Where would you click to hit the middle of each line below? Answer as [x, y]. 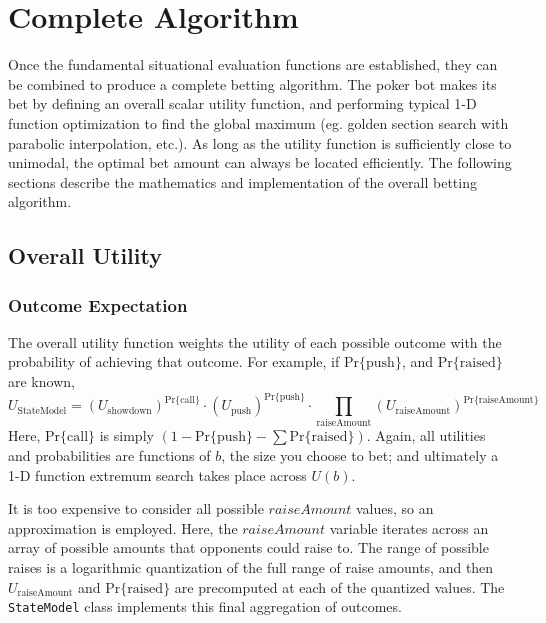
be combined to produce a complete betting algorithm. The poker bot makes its [252, 83]
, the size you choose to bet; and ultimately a [360, 455]
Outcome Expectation [98, 304]
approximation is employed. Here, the [123, 527]
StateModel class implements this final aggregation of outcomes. [205, 606]
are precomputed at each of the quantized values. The [339, 586]
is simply [126, 435]
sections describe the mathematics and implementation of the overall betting [242, 181]
